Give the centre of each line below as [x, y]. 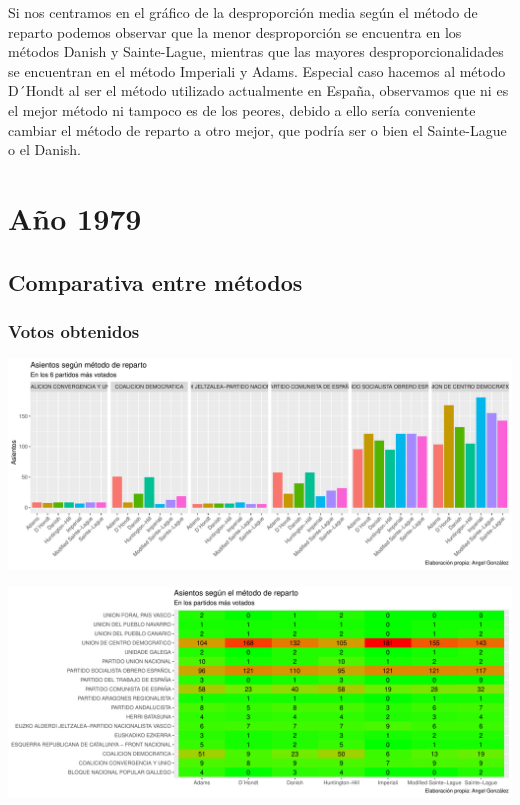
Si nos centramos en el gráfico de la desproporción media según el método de [243, 12]
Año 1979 [75, 217]
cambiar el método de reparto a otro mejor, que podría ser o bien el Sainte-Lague [257, 129]
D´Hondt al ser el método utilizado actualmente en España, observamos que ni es [258, 90]
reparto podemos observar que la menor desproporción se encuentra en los [235, 31]
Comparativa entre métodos [155, 281]
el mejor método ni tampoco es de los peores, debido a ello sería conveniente [242, 109]
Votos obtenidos [74, 330]
